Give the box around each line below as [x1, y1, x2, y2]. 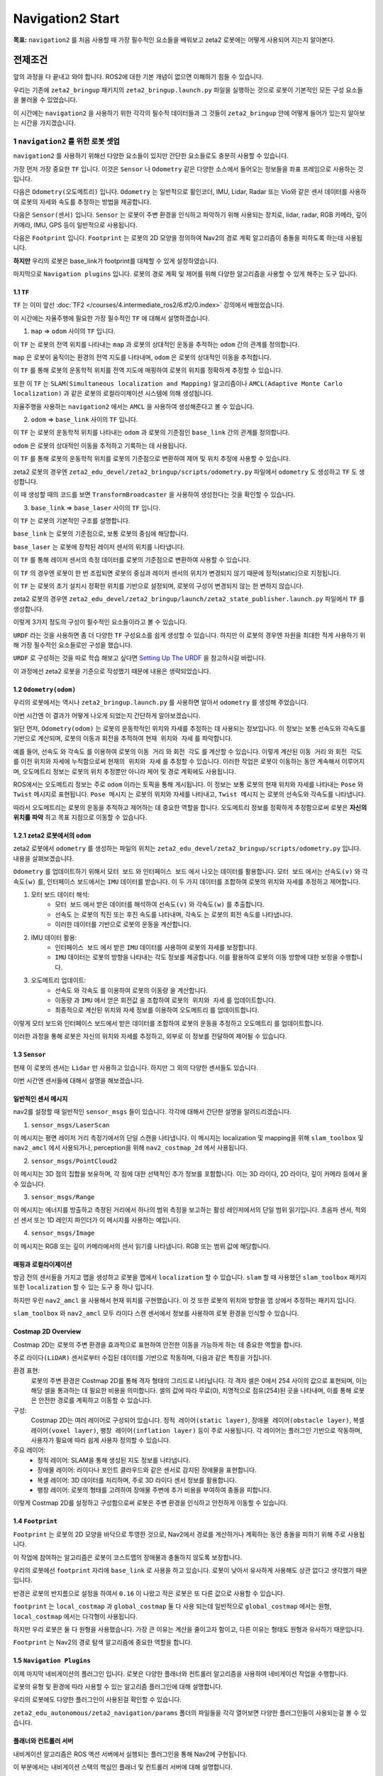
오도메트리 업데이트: [30, 976, 87, 985]
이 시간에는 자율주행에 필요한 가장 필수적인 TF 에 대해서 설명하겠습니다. [13, 313, 210, 323]
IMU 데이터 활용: [30, 933, 77, 941]
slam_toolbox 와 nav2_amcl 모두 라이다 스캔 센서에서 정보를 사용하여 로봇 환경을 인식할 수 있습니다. [13, 1309, 299, 1318]
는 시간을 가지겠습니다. [13, 119, 76, 127]
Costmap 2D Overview [13, 1327, 82, 1336]
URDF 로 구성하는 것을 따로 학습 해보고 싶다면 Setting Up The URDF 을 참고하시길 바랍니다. [13, 654, 266, 662]
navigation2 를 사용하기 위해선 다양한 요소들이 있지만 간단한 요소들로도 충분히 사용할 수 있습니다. [13, 151, 289, 160]
